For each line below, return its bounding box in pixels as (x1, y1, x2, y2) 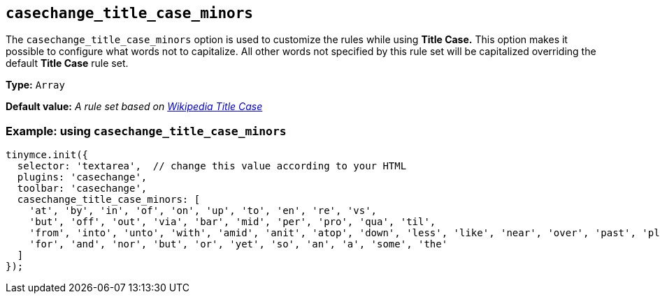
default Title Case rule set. (6, 57, 129, 70)
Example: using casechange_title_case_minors (6, 123, 287, 138)
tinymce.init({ (6, 149, 89, 161)
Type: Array (6, 79, 65, 91)
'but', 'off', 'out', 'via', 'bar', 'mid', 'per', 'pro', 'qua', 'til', (29, 216, 436, 228)
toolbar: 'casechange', (17, 183, 148, 194)
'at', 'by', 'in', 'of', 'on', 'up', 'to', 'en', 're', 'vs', (29, 205, 378, 217)
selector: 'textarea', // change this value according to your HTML (17, 160, 407, 172)
